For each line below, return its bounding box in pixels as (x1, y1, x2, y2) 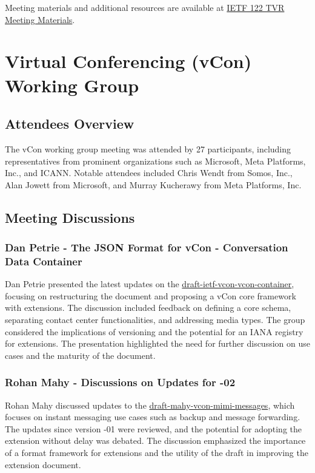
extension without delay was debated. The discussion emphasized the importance (5, 434, 306, 447)
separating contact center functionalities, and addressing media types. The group (5, 313, 305, 326)
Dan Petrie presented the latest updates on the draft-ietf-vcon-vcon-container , (5, 277, 294, 290)
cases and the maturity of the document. (5, 349, 156, 361)
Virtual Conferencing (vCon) (5, 49, 252, 73)
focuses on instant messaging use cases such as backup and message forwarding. (5, 410, 300, 423)
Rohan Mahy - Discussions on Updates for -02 (5, 375, 236, 390)
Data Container (5, 253, 82, 268)
